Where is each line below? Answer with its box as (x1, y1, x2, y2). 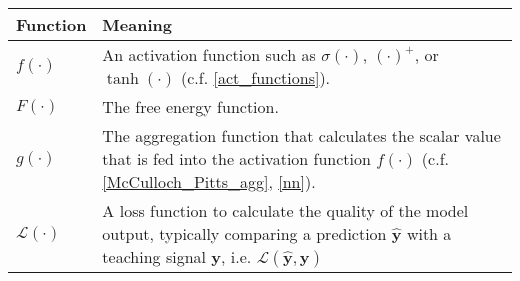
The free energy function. (102, 95, 279, 118)
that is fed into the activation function (102, 147, 371, 170)
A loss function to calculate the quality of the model (102, 199, 469, 222)
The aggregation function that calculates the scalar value (102, 124, 501, 147)
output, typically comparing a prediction (102, 222, 387, 245)
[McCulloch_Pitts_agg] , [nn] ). (102, 170, 316, 193)
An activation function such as (102, 43, 316, 66)
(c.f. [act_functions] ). (181, 66, 331, 89)
